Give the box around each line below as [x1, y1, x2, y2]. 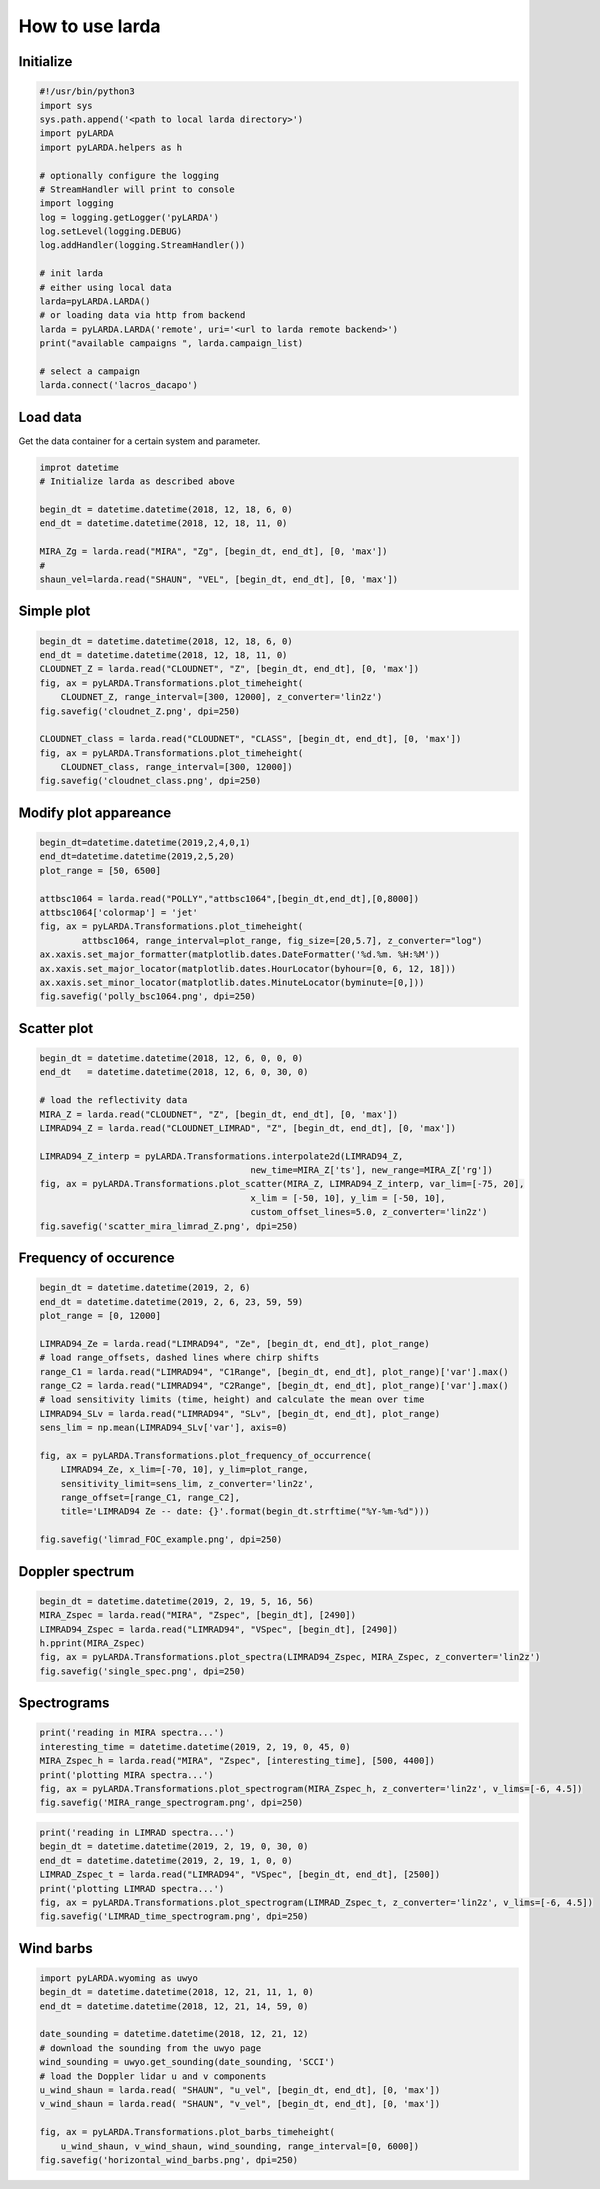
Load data [18, 408, 82, 425]
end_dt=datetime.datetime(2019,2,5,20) [39, 851, 235, 862]
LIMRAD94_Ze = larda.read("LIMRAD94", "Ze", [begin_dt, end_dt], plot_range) [39, 1338, 430, 1349]
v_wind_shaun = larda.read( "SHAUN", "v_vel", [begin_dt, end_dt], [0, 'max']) [39, 2098, 441, 2110]
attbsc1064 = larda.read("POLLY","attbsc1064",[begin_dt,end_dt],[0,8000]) [39, 893, 420, 904]
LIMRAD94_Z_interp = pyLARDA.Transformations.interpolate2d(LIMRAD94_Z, [39, 1150, 404, 1162]
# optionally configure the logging [39, 170, 220, 181]
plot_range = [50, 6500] [39, 865, 162, 876]
